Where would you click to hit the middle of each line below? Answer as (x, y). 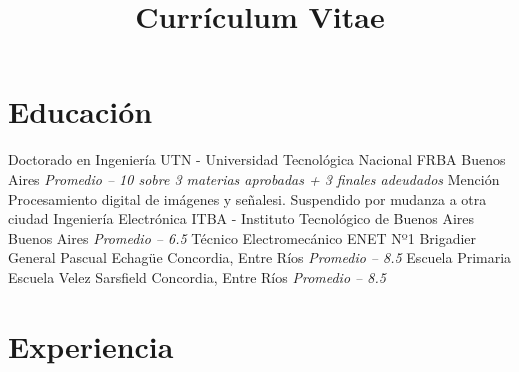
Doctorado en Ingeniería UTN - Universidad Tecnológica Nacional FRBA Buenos (257, 159)
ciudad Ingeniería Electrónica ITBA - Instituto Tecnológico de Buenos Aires (241, 218)
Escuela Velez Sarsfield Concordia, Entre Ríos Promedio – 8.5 (197, 276)
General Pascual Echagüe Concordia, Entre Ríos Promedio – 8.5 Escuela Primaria (260, 257)
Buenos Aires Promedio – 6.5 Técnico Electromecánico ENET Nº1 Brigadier (242, 237)
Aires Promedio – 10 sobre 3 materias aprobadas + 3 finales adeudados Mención (254, 178)
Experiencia (91, 345)
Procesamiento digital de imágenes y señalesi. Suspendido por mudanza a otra (247, 198)
